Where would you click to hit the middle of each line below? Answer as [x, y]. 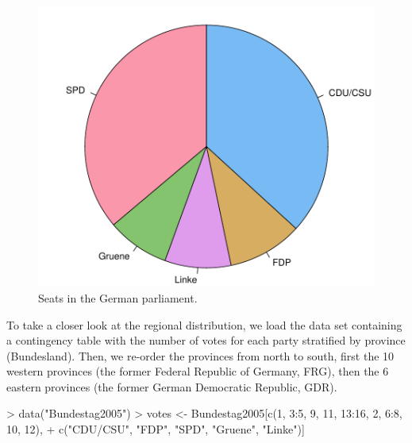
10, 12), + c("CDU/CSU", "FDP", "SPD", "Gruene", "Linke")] [156, 429]
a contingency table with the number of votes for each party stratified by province [206, 340]
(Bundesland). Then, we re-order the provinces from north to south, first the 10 [200, 355]
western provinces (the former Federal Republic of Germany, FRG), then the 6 [198, 371]
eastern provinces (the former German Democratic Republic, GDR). [172, 386]
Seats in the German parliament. [118, 297]
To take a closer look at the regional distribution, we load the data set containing [204, 324]
